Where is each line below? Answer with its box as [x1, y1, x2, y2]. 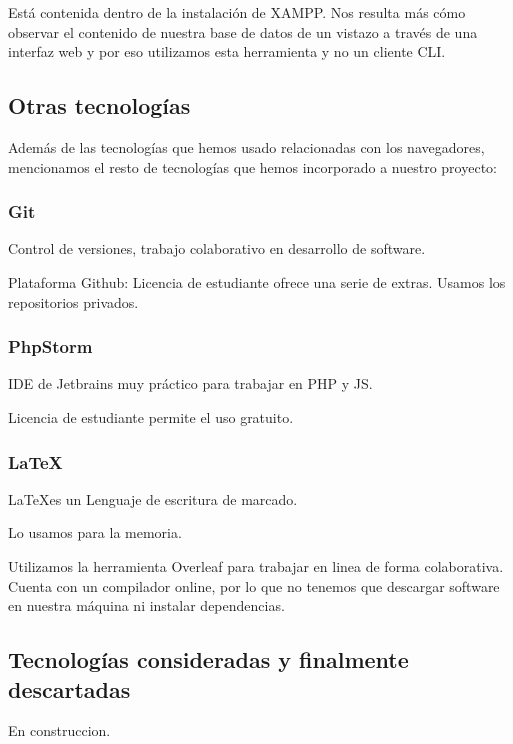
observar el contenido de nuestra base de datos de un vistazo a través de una [8, 21, 478, 42]
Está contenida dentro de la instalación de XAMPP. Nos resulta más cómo [8, 2, 466, 22]
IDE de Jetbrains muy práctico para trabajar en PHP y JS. [8, 373, 373, 394]
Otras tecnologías [8, 90, 191, 121]
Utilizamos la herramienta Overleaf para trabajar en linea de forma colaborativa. [8, 555, 504, 576]
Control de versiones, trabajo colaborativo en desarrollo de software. [8, 238, 426, 259]
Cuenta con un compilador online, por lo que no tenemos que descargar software [8, 575, 500, 596]
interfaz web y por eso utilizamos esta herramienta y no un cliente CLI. [8, 41, 446, 62]
